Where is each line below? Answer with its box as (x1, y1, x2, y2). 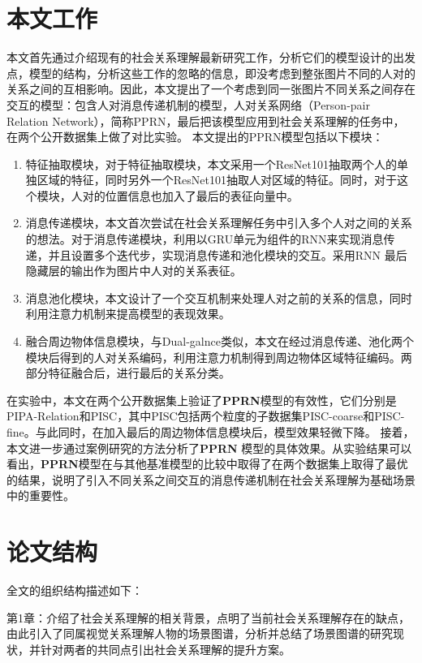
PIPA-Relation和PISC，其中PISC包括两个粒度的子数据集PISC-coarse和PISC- (6, 407, 405, 424)
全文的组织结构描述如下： (6, 582, 143, 599)
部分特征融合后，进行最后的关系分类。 (25, 364, 230, 381)
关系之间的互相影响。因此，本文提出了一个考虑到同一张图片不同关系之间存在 (6, 80, 416, 97)
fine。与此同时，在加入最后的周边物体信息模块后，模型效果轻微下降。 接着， (6, 424, 415, 440)
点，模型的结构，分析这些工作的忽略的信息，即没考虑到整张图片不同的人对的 (6, 64, 416, 81)
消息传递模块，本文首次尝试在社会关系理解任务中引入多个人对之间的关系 (25, 214, 412, 231)
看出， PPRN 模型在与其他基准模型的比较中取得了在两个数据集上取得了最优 (6, 455, 408, 472)
